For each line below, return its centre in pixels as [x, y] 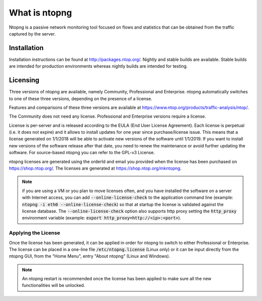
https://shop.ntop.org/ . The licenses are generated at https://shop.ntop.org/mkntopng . [95, 168]
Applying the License [35, 233]
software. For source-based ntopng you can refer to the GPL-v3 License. [82, 153]
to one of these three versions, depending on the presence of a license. [81, 98]
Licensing [24, 80]
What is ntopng [41, 13]
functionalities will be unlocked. [54, 285]
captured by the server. [32, 34]
